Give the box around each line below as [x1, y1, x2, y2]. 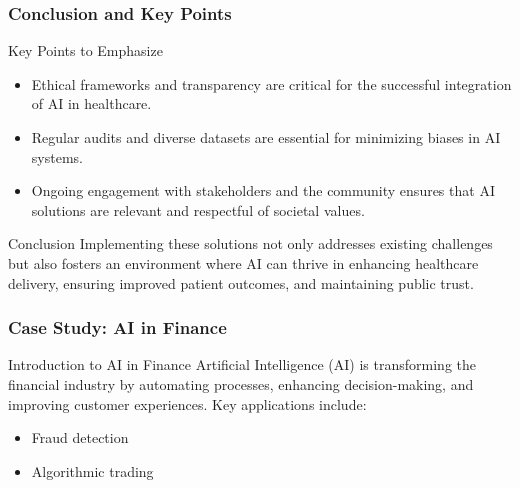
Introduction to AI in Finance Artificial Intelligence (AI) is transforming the [8, 354, 476, 375]
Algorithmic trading [31, 460, 154, 481]
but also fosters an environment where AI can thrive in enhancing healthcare [8, 252, 479, 273]
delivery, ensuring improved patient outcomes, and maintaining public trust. [8, 272, 474, 293]
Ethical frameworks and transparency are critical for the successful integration [31, 73, 512, 94]
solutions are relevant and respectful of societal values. [31, 199, 365, 220]
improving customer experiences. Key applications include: [8, 393, 367, 414]
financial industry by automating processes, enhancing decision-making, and [8, 373, 474, 394]
